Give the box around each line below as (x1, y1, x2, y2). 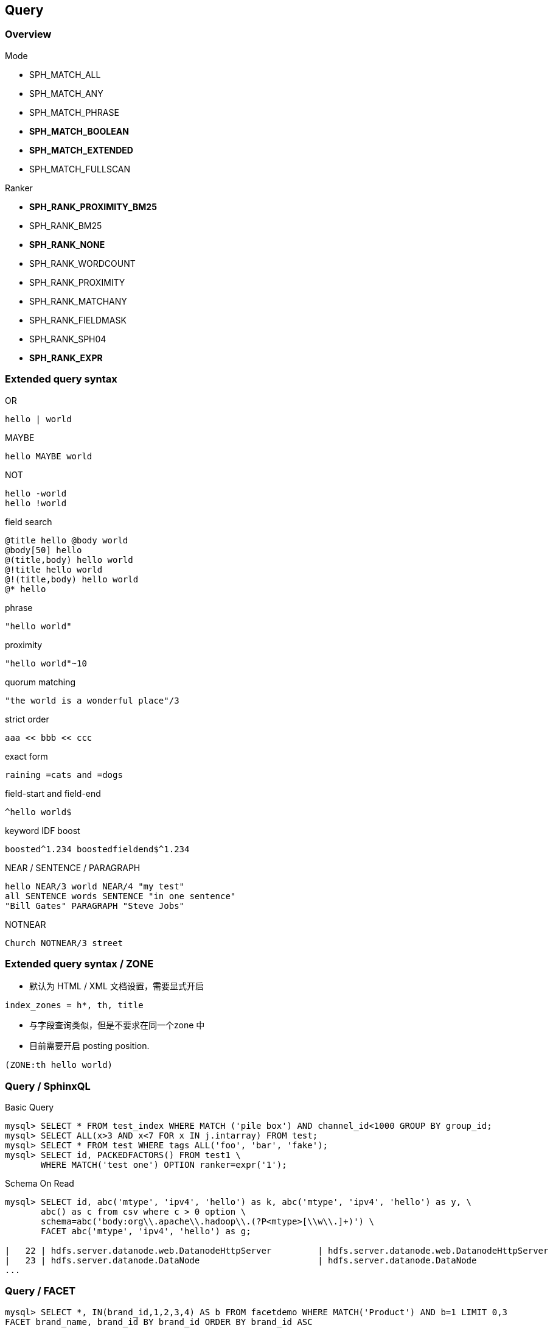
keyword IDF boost (5, 825, 80, 836)
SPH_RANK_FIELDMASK (29, 314, 127, 325)
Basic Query (5, 1102, 54, 1113)
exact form (5, 751, 48, 761)
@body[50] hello (5, 545, 82, 555)
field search (5, 516, 52, 527)
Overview (5, 28, 52, 41)
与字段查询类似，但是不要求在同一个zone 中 (29, 1020, 205, 1031)
